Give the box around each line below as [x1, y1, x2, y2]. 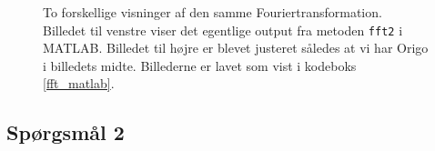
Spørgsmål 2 [6, 118, 125, 146]
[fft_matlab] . [43, 74, 115, 93]
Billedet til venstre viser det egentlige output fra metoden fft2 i [43, 20, 403, 39]
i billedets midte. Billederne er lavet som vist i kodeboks [43, 55, 357, 75]
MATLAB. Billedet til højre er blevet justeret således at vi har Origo [43, 38, 429, 57]
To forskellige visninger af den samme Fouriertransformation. [43, 3, 382, 21]
